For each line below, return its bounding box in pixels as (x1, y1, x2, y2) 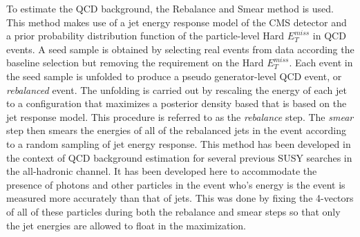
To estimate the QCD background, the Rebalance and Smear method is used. (6, 1, 334, 15)
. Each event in (289, 55, 353, 70)
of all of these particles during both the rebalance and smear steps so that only (6, 204, 341, 218)
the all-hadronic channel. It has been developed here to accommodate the (6, 164, 317, 178)
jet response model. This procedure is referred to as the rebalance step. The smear (6, 109, 354, 124)
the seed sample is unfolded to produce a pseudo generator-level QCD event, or (6, 68, 342, 83)
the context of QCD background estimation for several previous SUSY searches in (6, 150, 352, 164)
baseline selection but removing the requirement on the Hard (6, 55, 264, 70)
